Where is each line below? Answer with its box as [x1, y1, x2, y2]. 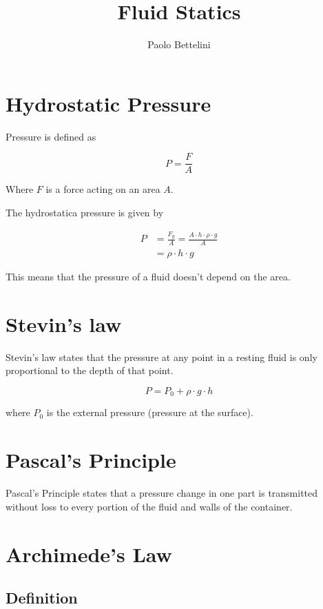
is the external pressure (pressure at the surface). [46, 405, 253, 420]
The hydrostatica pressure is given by [6, 205, 164, 219]
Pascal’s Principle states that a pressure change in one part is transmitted [6, 486, 318, 500]
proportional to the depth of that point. [6, 363, 174, 378]
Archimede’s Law [6, 539, 172, 568]
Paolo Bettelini [147, 37, 211, 52]
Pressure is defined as [6, 129, 96, 143]
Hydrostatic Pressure [6, 89, 211, 117]
